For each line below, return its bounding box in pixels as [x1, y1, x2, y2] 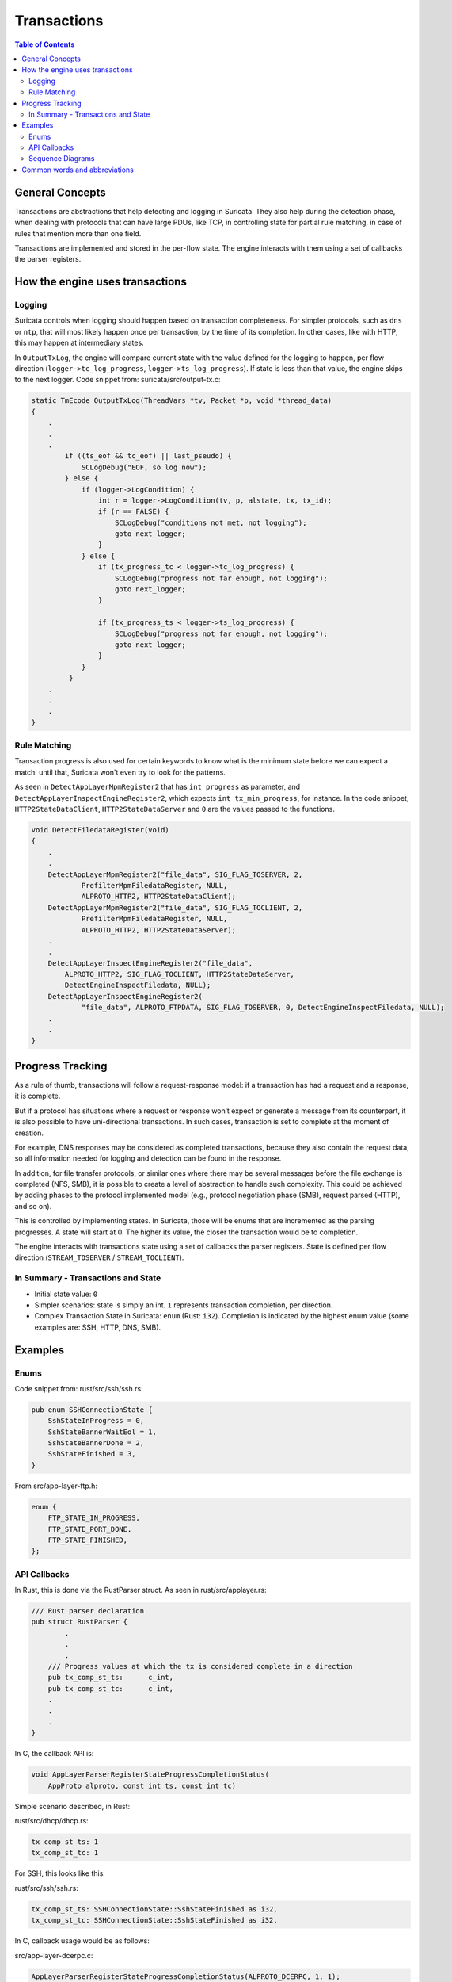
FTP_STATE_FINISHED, [47, 1535, 128, 1544]
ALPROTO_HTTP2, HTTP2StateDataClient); [81, 892, 237, 901]
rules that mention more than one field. [14, 228, 142, 238]
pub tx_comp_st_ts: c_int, [47, 1673, 174, 1682]
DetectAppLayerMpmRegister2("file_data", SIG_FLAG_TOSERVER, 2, [47, 870, 303, 879]
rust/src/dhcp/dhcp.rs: [14, 1816, 89, 1826]
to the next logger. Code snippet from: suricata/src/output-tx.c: [14, 375, 221, 385]
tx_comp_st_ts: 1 [31, 1838, 99, 1846]
